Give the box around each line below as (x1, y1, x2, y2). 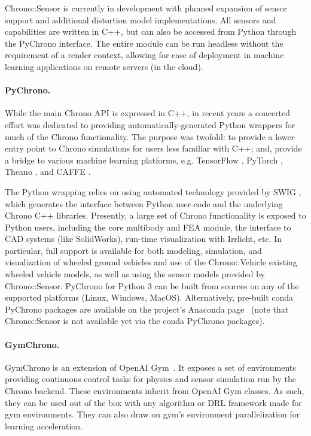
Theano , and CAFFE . (5, 165, 91, 178)
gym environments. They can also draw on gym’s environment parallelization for (5, 408, 300, 420)
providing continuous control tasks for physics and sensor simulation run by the (5, 373, 296, 385)
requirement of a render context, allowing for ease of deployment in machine (5, 49, 284, 61)
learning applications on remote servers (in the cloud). (5, 60, 203, 72)
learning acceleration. (5, 419, 83, 432)
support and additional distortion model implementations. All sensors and (5, 13, 276, 26)
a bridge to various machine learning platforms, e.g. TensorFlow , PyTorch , (5, 153, 283, 166)
